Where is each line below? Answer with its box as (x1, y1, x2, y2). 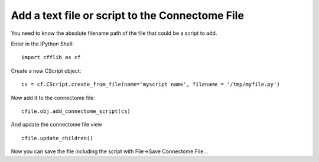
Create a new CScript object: (11, 67, 82, 74)
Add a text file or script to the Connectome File (11, 9, 245, 22)
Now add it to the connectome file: (11, 94, 96, 101)
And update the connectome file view (11, 121, 103, 128)
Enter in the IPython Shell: (11, 40, 74, 47)
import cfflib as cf (21, 54, 81, 61)
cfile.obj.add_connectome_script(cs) (21, 108, 131, 115)
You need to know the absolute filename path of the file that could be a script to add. (11, 30, 217, 37)
